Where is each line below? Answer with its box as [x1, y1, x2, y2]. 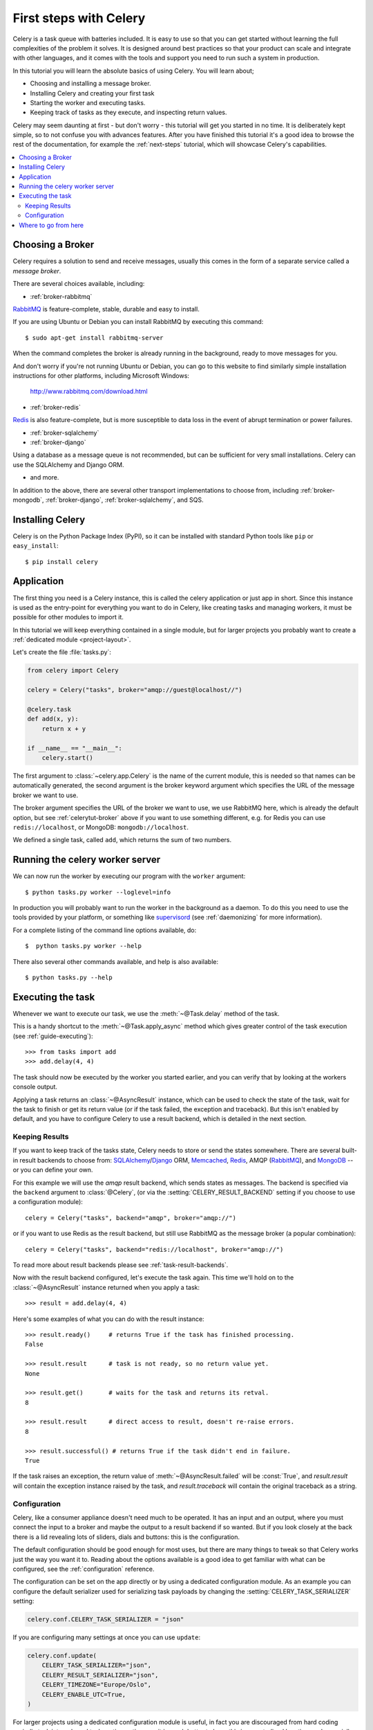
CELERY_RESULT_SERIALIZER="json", [41, 1671, 159, 1679]
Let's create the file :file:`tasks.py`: [12, 648, 112, 657]
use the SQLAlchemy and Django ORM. [12, 460, 124, 468]
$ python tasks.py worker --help [25, 942, 142, 950]
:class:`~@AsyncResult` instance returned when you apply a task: [12, 1283, 200, 1291]
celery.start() [41, 754, 93, 761]
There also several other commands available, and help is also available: [12, 957, 219, 965]
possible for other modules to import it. [12, 613, 124, 621]
